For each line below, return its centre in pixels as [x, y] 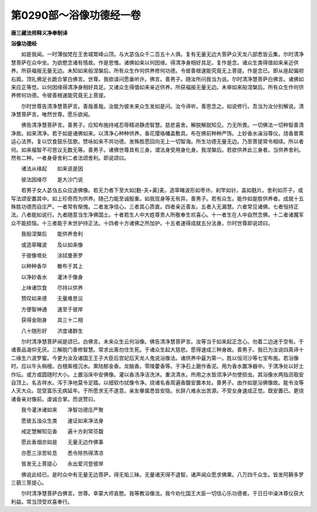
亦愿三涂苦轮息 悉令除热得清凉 [62, 453]
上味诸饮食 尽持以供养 [52, 288]
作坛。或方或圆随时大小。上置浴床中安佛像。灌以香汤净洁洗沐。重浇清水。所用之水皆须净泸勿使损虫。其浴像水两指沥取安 [157, 374]
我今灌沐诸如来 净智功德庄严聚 [62, 410]
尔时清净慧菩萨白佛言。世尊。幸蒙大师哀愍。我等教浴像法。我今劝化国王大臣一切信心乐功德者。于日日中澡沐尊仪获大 [162, 493]
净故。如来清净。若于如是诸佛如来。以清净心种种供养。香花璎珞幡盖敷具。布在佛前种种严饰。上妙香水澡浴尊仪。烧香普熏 [157, 133]
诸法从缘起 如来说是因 [52, 169]
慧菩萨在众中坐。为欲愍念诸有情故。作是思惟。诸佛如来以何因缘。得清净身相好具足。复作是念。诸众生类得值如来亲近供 [155, 62]
